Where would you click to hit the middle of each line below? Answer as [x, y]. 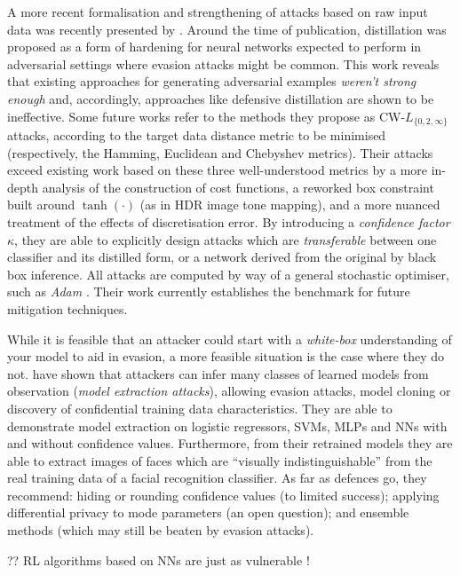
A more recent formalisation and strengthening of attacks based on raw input [218, 12]
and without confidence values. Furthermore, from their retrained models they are [230, 443]
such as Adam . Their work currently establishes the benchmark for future [209, 291]
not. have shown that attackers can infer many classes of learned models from [218, 373]
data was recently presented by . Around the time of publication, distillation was [227, 29]
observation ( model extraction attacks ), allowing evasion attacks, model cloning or [229, 391]
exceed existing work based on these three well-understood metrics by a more [218, 170]
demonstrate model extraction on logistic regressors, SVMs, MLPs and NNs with [227, 425]
